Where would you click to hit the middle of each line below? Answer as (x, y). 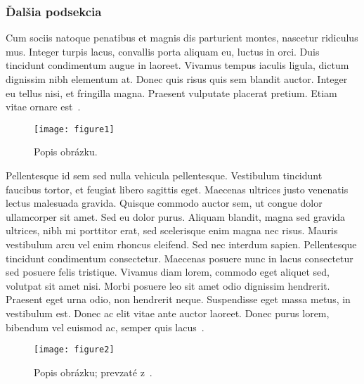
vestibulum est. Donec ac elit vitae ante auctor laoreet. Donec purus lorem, (168, 313)
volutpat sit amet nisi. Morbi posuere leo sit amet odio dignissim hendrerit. (168, 285)
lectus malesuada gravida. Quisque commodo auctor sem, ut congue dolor (164, 203)
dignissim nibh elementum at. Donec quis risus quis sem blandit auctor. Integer (177, 79)
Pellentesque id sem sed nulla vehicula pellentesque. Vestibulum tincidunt (164, 175)
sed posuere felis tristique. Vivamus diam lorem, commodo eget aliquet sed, (168, 272)
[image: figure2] (74, 350)
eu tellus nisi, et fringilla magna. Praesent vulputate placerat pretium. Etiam (171, 92)
